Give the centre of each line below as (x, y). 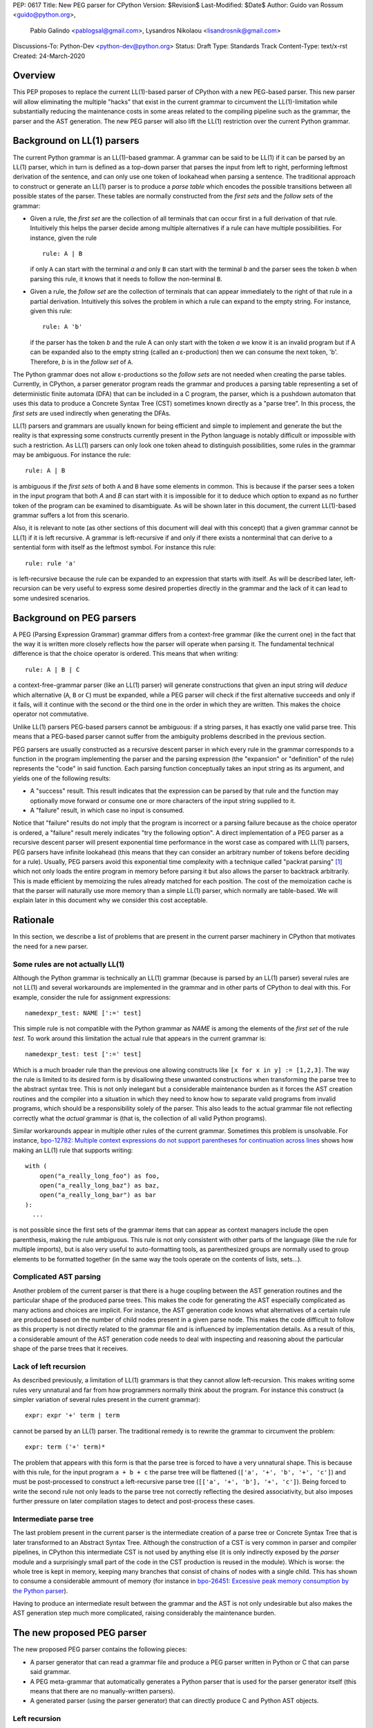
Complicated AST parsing (57, 1277)
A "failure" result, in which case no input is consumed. (107, 810)
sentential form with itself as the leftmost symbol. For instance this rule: (114, 547)
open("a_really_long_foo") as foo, (99, 1176)
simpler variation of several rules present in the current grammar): (106, 1400)
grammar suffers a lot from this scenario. (71, 516)
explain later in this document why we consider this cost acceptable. (110, 900)
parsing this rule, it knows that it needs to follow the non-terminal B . (126, 279)
